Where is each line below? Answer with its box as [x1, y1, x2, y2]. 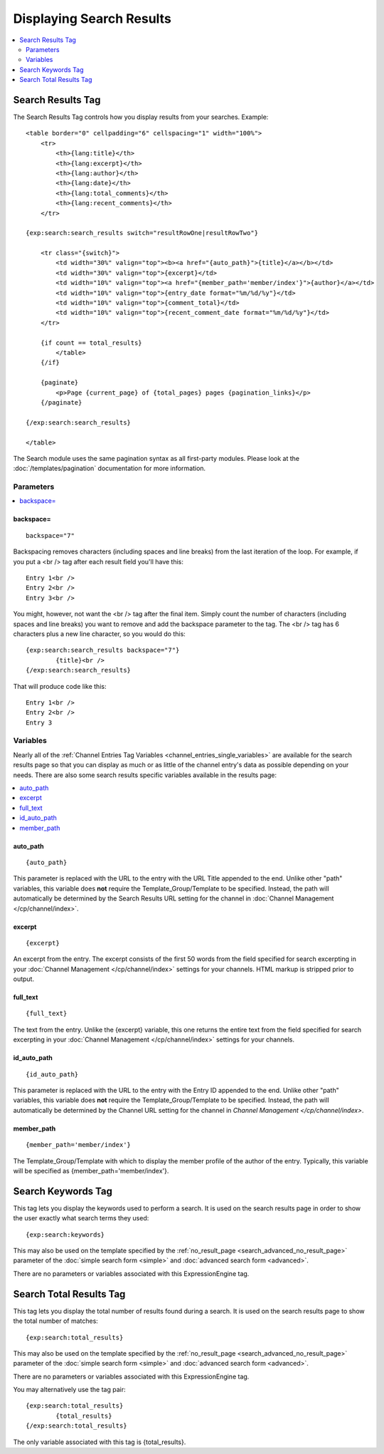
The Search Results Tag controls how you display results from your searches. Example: [13, 113, 269, 121]
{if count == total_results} [40, 338, 142, 347]
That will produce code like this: [13, 682, 107, 690]
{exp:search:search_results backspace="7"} [26, 646, 180, 655]
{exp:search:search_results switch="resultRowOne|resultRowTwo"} [26, 229, 259, 237]
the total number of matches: [13, 1317, 99, 1325]
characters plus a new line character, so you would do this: [13, 629, 186, 638]
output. [13, 975, 35, 983]
